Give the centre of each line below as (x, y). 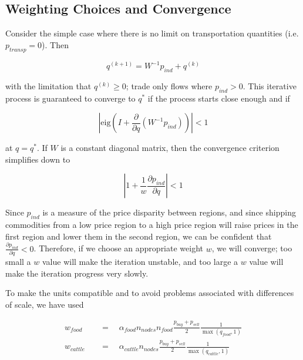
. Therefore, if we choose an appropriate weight (118, 248)
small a (18, 262)
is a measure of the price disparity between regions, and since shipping (169, 212)
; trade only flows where (169, 85)
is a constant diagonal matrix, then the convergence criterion (170, 148)
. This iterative (270, 85)
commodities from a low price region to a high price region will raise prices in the (152, 225)
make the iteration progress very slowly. (77, 273)
